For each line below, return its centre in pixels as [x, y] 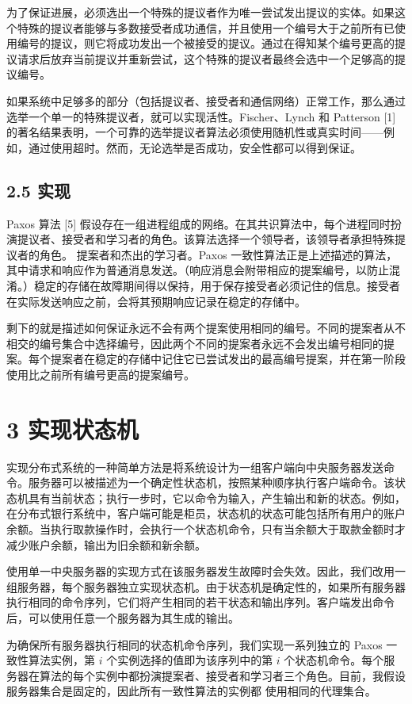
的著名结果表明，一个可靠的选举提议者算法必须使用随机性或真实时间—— [195, 132]
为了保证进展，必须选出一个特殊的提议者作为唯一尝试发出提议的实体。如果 [200, 12]
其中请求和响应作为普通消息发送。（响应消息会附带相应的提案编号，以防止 [198, 270]
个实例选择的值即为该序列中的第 [190, 660]
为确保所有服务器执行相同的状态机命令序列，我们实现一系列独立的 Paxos [195, 644]
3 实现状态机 [72, 429]
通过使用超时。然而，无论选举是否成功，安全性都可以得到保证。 [195, 147]
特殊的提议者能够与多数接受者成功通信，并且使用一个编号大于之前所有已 [206, 27]
